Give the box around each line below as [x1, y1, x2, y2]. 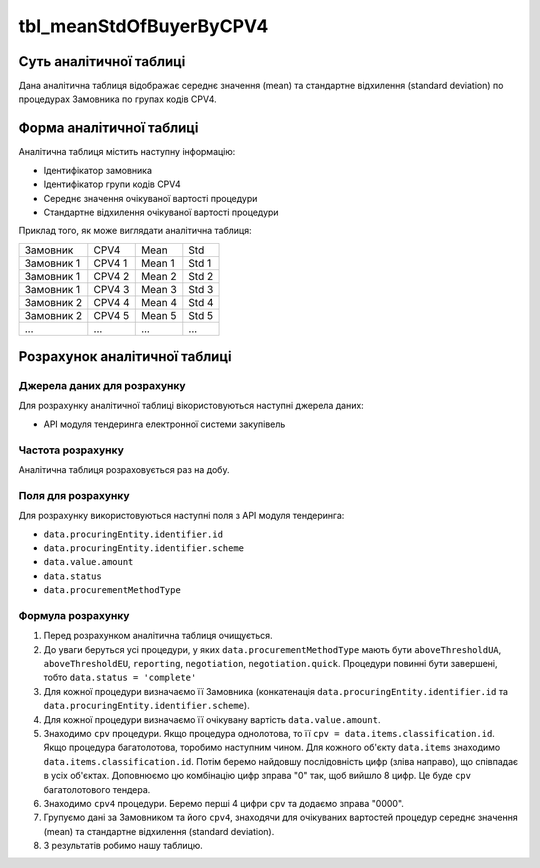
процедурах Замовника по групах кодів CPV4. [18, 93, 217, 105]
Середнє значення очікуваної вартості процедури [43, 192, 258, 204]
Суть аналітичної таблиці [18, 53, 186, 70]
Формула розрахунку [18, 608, 130, 622]
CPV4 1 [93, 256, 128, 270]
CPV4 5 [93, 308, 130, 322]
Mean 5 [140, 308, 177, 322]
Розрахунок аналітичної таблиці [18, 348, 232, 365]
